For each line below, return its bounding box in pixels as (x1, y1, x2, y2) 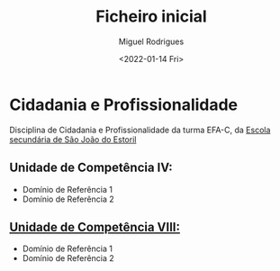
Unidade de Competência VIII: (9, 219, 180, 235)
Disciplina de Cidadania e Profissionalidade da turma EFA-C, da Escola (9, 124, 271, 135)
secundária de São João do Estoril (9, 133, 137, 145)
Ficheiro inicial (95, 6, 207, 27)
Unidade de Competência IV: (9, 160, 173, 176)
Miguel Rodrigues (118, 36, 185, 47)
